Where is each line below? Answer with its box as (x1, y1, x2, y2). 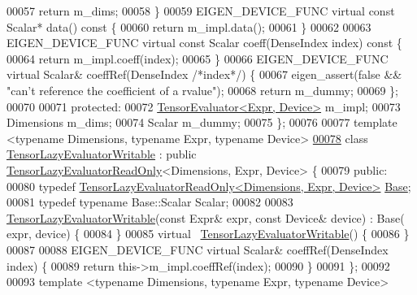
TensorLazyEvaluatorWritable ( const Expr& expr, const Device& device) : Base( (7, 209, 405, 226)
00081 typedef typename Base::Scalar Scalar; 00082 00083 (7, 193, 293, 210)
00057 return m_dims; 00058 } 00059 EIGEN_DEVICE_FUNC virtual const (7, 2, 395, 19)
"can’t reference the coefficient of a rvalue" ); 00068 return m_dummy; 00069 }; (7, 81, 398, 98)
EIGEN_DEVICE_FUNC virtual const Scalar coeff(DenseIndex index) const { (7, 34, 402, 51)
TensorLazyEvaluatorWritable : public (7, 145, 197, 163)
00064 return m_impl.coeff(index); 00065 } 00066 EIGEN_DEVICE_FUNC (7, 50, 389, 67)
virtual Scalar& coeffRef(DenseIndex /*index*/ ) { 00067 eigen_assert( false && (7, 66, 402, 83)
